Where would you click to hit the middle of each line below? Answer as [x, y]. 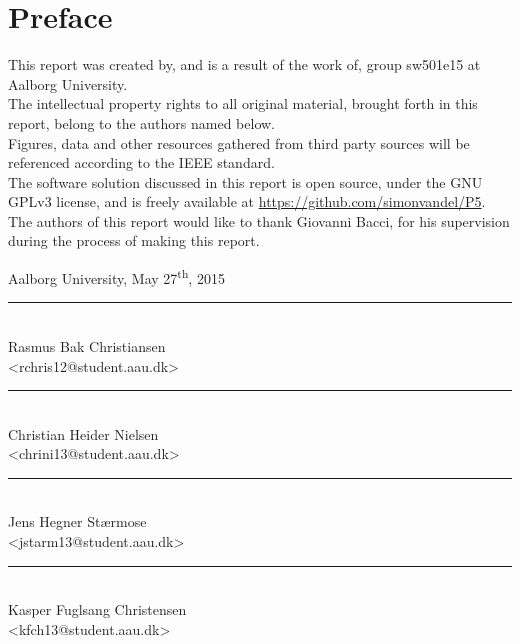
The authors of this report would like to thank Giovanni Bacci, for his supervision [259, 220]
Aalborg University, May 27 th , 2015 [116, 276]
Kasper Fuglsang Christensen [97, 609]
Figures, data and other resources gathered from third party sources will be [239, 142]
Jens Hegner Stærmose [77, 521]
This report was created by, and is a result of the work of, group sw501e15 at [244, 64]
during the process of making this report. [134, 240]
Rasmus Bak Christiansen [87, 345]
